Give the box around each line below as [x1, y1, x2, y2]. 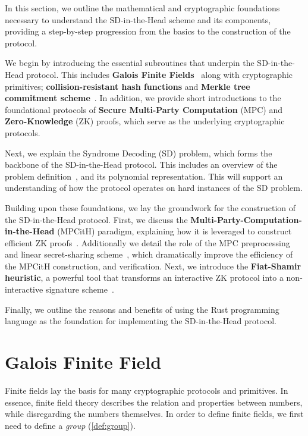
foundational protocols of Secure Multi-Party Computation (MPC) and [5, 103, 282, 115]
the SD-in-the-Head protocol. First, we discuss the [5, 213, 188, 225]
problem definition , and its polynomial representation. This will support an [5, 170, 283, 182]
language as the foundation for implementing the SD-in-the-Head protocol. [5, 315, 276, 327]
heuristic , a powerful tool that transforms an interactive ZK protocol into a [5, 271, 284, 284]
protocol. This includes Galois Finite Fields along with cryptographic [26, 68, 293, 80]
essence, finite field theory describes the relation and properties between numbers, [5, 396, 303, 408]
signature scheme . [45, 283, 114, 296]
